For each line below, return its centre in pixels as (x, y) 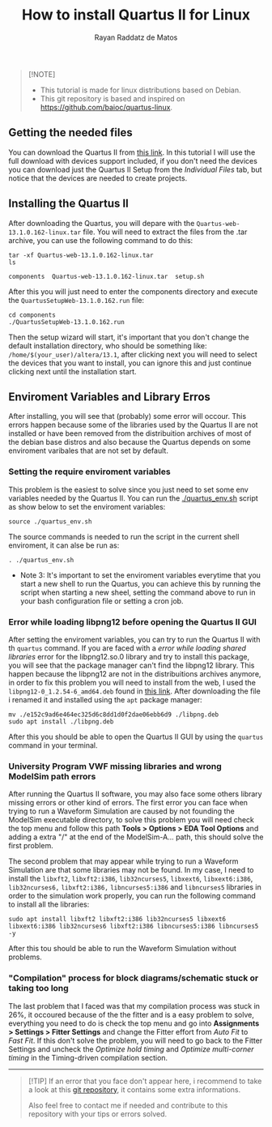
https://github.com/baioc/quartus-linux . (106, 107)
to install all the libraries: (49, 904)
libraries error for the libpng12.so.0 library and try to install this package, (129, 656)
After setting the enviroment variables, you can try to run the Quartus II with (134, 639)
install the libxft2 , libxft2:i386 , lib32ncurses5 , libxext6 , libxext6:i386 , (131, 879)
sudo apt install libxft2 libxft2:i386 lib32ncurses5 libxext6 (117, 920)
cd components (32, 315)
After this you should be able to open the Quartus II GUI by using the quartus (136, 736)
